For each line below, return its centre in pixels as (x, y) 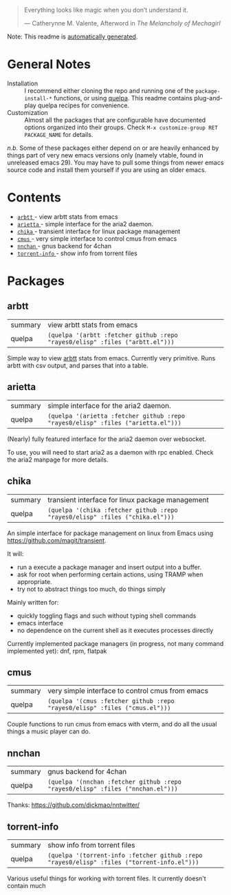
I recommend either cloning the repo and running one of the (109, 90)
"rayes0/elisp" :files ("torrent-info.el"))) (123, 862)
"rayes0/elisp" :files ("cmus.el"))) (109, 708)
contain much (26, 885)
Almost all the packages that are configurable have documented (115, 120)
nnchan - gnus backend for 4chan (64, 246)
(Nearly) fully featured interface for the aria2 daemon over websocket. (107, 439)
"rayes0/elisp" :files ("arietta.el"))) (115, 423)
